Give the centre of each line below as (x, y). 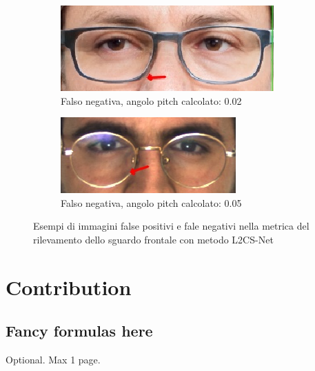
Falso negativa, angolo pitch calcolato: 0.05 (151, 202)
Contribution (69, 287)
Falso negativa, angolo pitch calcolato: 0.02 (151, 100)
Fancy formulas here (79, 331)
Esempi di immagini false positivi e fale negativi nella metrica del (171, 226)
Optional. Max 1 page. (53, 360)
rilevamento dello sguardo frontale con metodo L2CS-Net (153, 239)
